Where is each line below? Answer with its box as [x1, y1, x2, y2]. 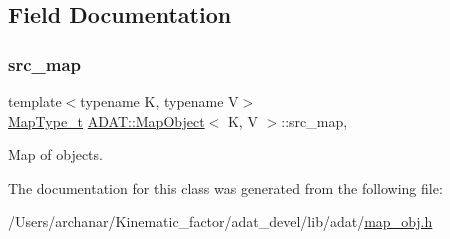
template [8, 91, 62, 111]
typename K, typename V [80, 91, 239, 111]
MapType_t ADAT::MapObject [8, 110, 205, 131]
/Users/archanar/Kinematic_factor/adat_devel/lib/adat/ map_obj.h [8, 211, 433, 232]
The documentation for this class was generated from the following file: [8, 177, 443, 198]
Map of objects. [8, 144, 103, 165]
